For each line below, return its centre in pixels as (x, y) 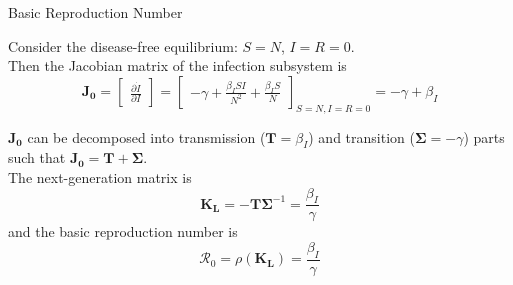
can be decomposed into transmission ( (146, 136)
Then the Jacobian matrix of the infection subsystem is (177, 65)
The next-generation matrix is (100, 176)
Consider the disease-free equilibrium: (123, 45)
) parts (484, 136)
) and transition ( (361, 136)
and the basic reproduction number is (123, 231)
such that (37, 157)
